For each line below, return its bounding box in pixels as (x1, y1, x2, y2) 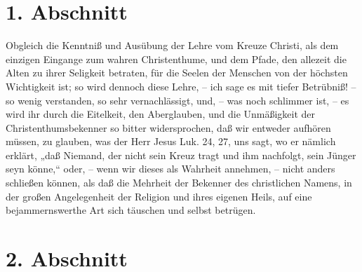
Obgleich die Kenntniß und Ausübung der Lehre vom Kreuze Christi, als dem (6, 38, 339, 53)
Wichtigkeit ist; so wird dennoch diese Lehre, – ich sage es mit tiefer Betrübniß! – (6, 79, 356, 93)
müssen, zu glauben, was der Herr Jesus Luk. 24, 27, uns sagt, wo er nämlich (6, 134, 336, 149)
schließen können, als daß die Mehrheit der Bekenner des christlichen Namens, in (6, 175, 352, 190)
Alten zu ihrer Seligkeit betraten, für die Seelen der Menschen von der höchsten (6, 65, 348, 80)
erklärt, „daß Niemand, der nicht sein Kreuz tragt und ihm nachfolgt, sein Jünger (6, 147, 356, 162)
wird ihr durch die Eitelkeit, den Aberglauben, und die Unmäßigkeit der (6, 107, 316, 121)
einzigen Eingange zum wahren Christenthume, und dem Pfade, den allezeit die (6, 51, 347, 66)
